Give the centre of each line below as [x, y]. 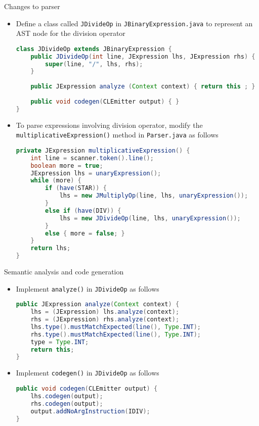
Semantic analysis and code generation [64, 272]
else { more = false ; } [85, 233]
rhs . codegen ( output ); [67, 404]
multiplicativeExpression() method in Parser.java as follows [117, 135]
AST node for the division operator [71, 33]
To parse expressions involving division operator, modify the [109, 125]
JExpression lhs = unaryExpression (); [96, 173]
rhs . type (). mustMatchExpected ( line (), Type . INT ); [116, 334]
